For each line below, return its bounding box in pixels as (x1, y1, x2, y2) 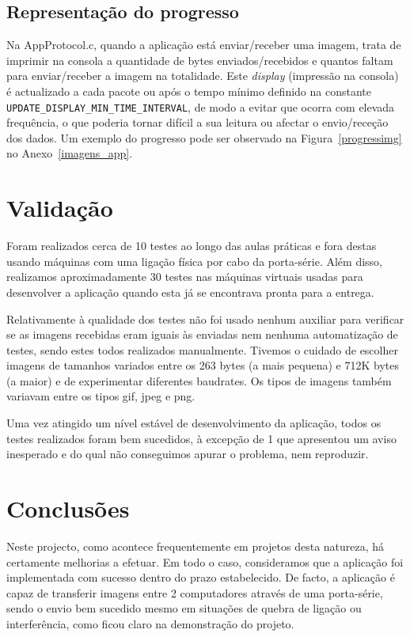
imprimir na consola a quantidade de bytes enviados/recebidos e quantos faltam (6, 51, 393, 68)
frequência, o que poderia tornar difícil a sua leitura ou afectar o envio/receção (6, 114, 389, 131)
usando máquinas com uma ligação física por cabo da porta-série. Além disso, (6, 252, 383, 269)
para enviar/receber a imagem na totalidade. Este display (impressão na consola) (6, 67, 399, 84)
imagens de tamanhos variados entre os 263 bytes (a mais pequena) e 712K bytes (6, 357, 399, 373)
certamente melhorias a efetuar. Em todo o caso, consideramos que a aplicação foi (6, 553, 404, 570)
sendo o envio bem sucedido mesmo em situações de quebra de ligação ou (6, 600, 362, 616)
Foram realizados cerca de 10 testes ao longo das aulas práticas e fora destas (6, 237, 377, 254)
